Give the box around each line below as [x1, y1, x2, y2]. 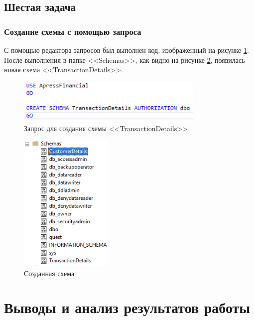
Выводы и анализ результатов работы [4, 297, 251, 318]
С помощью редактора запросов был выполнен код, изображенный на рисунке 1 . [4, 45, 249, 55]
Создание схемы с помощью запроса [4, 25, 141, 37]
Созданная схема [24, 268, 75, 278]
